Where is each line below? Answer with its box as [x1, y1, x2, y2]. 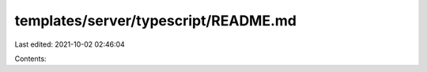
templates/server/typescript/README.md [14, 12, 297, 29]
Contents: [14, 54, 47, 63]
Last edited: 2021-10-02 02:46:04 [14, 40, 126, 49]
